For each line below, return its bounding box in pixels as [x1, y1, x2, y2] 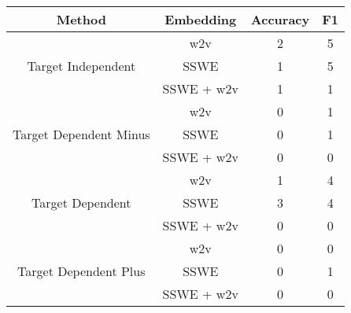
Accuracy [250, 10, 310, 28]
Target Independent [27, 57, 136, 75]
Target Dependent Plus [17, 262, 146, 280]
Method [56, 10, 106, 28]
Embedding [164, 10, 237, 28]
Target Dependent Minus [13, 125, 150, 143]
